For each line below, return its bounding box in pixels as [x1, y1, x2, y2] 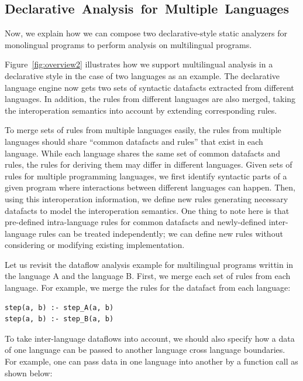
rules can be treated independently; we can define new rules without [39, 227, 283, 239]
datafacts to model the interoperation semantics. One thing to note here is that [5, 204, 290, 216]
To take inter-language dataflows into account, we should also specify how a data [5, 332, 295, 344]
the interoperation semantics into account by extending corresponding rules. [5, 104, 277, 116]
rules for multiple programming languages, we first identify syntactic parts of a [5, 169, 287, 182]
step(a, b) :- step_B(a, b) [5, 315, 114, 324]
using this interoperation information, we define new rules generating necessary [5, 192, 288, 205]
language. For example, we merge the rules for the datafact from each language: [5, 281, 291, 294]
